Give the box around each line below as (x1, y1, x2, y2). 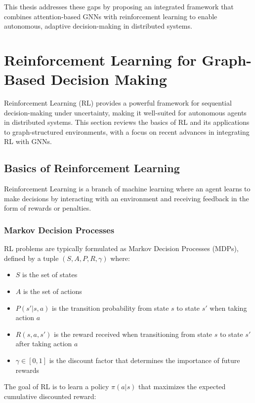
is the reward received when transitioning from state (53, 329, 212, 339)
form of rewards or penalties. (4, 203, 91, 213)
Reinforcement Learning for (4, 49, 197, 70)
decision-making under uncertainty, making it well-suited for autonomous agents (4, 107, 247, 117)
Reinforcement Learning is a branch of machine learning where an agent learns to (4, 183, 251, 194)
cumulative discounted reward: (4, 391, 96, 401)
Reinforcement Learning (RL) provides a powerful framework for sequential (4, 98, 232, 108)
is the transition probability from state (51, 302, 169, 313)
